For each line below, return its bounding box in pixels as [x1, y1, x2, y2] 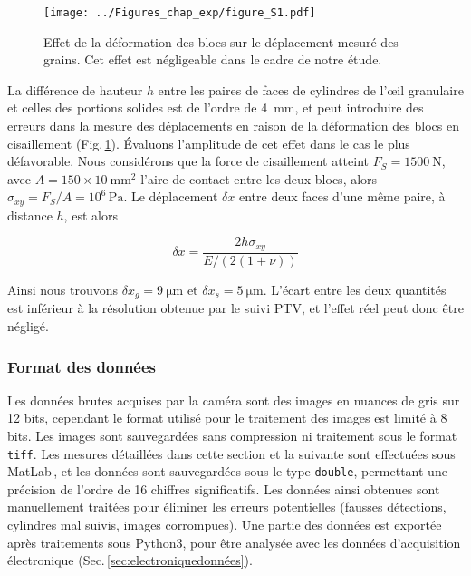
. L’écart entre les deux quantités [263, 279, 447, 298]
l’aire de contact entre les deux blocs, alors [140, 169, 378, 188]
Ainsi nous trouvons [7, 279, 119, 298]
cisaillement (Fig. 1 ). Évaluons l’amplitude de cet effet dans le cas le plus [7, 133, 410, 152]
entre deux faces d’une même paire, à [238, 187, 446, 206]
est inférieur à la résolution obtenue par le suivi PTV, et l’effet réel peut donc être [7, 298, 464, 317]
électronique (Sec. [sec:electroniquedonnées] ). [7, 551, 253, 570]
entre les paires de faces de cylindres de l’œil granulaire [158, 80, 464, 99]
